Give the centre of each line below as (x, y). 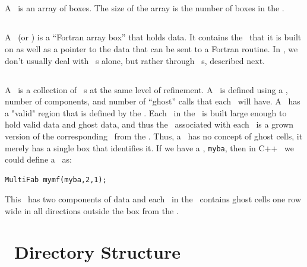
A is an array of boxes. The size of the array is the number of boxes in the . (145, 8)
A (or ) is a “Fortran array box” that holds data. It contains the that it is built (153, 37)
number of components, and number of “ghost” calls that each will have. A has (153, 101)
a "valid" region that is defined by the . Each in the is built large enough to (146, 112)
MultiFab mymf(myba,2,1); (56, 179)
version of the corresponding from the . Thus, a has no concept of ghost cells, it (154, 136)
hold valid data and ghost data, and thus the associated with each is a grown (149, 124)
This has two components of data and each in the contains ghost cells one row (153, 199)
